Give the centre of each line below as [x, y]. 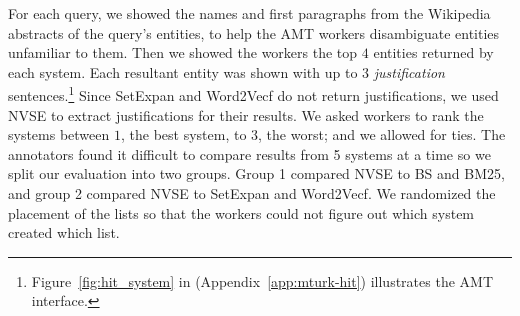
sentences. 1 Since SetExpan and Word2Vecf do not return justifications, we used [253, 94]
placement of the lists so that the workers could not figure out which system [241, 212]
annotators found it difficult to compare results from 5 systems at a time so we [249, 153]
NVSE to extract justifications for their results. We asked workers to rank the [246, 114]
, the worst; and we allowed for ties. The [382, 134]
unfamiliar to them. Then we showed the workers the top [183, 52]
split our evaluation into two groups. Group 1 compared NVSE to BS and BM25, [256, 173]
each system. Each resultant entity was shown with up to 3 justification [226, 71]
